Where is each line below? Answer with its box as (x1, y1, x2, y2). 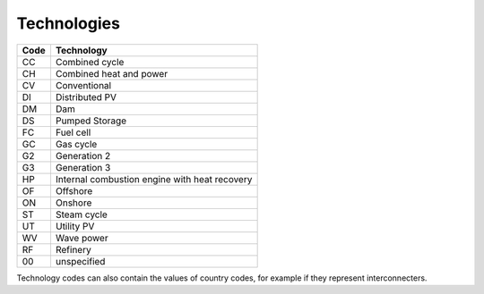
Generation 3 (55, 161, 111, 173)
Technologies (16, 13, 121, 33)
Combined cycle (55, 55, 125, 68)
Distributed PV (55, 90, 117, 103)
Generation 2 (55, 149, 111, 162)
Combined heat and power (55, 67, 169, 80)
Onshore (55, 197, 92, 209)
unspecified (55, 255, 106, 267)
